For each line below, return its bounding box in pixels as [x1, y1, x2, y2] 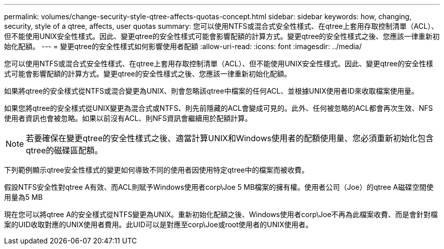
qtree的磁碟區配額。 [26, 145, 103, 155]
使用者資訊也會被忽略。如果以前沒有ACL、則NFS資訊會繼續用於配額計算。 [4, 114, 252, 122]
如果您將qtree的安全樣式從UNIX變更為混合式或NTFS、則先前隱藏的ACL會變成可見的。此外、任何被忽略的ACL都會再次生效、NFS [4, 104, 433, 112]
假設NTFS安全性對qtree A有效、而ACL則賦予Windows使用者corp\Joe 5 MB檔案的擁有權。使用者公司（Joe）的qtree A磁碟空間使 [4, 183, 434, 191]
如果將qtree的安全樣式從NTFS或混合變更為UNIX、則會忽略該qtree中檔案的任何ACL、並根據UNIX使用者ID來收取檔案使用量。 [4, 87, 419, 95]
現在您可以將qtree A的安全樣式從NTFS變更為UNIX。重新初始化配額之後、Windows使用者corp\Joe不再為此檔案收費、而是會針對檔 [4, 210, 438, 219]
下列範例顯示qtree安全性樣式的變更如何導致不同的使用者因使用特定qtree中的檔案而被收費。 [4, 165, 309, 174]
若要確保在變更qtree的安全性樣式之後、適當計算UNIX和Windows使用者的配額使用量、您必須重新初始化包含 [26, 133, 434, 143]
